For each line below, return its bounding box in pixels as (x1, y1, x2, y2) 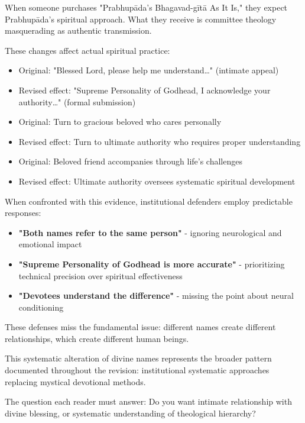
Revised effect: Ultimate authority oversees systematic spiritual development (18, 175, 296, 187)
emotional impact (18, 238, 82, 250)
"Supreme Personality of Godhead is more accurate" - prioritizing (18, 257, 285, 270)
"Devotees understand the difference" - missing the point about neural (18, 289, 294, 302)
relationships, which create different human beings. (5, 332, 189, 344)
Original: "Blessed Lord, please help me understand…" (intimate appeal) (18, 64, 279, 76)
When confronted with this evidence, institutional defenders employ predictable (5, 195, 293, 207)
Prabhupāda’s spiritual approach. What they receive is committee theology (5, 12, 277, 25)
